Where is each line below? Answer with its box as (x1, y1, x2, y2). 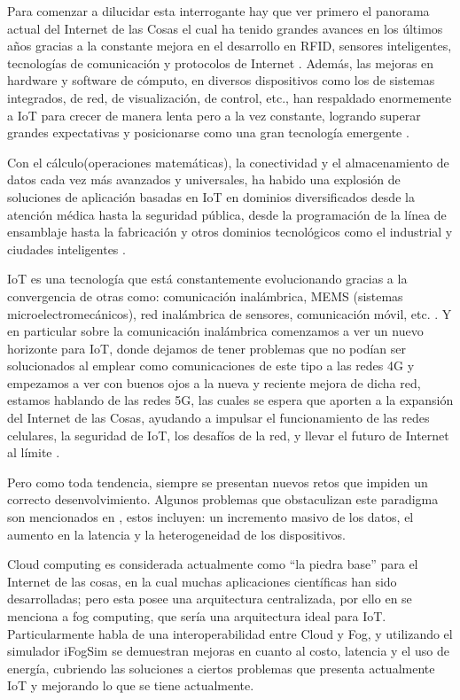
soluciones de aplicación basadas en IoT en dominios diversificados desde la (7, 187, 415, 206)
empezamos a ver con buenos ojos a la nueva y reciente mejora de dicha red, (7, 373, 421, 392)
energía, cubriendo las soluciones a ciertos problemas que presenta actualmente (7, 658, 435, 677)
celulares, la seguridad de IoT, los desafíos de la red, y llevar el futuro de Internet (7, 425, 449, 444)
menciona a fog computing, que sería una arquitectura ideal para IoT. (7, 607, 386, 625)
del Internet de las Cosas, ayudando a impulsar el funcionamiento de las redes (7, 408, 430, 427)
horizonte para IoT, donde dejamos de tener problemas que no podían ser (7, 338, 406, 357)
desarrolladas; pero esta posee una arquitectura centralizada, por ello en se (7, 589, 412, 608)
